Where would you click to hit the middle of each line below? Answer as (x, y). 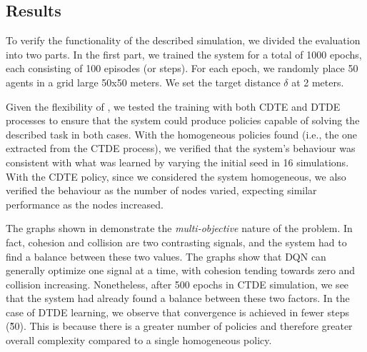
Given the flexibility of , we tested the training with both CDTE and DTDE (173, 106)
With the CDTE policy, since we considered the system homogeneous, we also (176, 176)
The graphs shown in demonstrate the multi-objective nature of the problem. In (179, 228)
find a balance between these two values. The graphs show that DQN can (166, 256)
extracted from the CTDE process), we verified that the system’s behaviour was (181, 148)
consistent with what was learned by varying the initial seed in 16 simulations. (177, 162)
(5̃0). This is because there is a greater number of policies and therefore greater (179, 326)
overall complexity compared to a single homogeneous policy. (139, 340)
